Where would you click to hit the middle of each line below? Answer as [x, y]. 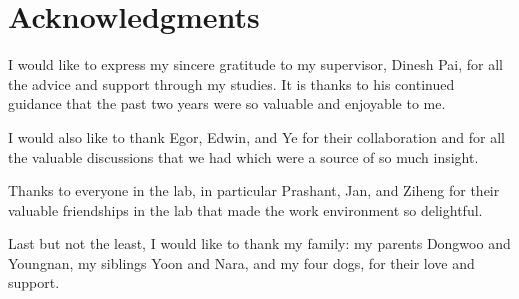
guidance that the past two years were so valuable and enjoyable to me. [227, 103]
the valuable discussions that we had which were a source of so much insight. [243, 156]
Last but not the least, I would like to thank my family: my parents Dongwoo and [259, 243]
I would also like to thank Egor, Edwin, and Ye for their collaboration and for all [256, 136]
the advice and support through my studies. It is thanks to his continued [231, 83]
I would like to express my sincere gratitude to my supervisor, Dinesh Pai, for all [255, 64]
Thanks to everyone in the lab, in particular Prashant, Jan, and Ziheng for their [254, 190]
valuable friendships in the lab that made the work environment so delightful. [245, 209]
